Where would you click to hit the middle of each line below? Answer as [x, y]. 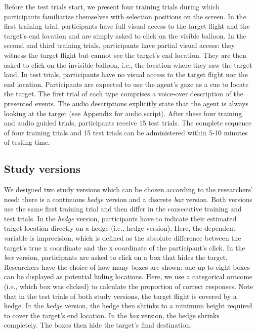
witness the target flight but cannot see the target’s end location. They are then [125, 55]
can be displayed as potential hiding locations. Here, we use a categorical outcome [128, 276]
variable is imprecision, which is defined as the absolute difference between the [123, 238]
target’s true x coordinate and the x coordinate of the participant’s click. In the [125, 247]
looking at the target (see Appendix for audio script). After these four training [123, 113]
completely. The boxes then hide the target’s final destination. [98, 325]
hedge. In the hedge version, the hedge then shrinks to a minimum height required [128, 306]
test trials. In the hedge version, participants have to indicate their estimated [120, 218]
